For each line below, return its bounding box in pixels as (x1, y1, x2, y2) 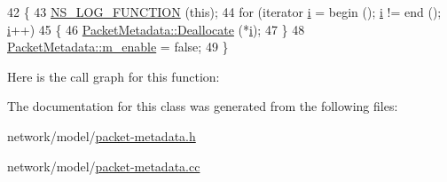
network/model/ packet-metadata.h (7, 126, 196, 145)
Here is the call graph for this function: (7, 67, 220, 85)
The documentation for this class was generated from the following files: (7, 97, 398, 115)
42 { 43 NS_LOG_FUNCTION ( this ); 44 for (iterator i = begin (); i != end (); (7, 3, 442, 20)
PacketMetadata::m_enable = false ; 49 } (7, 37, 229, 56)
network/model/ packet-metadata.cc (7, 156, 200, 175)
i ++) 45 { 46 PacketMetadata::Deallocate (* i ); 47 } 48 (7, 20, 305, 38)
